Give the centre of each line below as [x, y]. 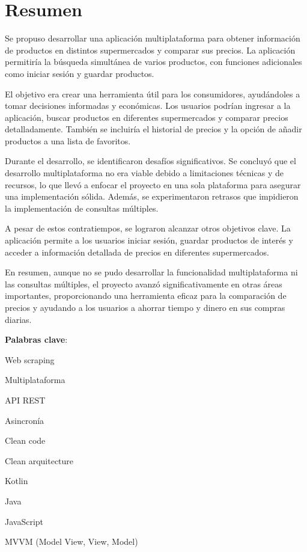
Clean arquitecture [39, 460]
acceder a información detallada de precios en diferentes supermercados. [137, 252]
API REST [25, 400]
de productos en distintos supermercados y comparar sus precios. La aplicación [150, 50]
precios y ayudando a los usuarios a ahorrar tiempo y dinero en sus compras [145, 307]
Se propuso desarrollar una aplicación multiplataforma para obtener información [153, 38]
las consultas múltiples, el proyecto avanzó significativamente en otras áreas [144, 284]
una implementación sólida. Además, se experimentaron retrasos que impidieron [152, 196]
